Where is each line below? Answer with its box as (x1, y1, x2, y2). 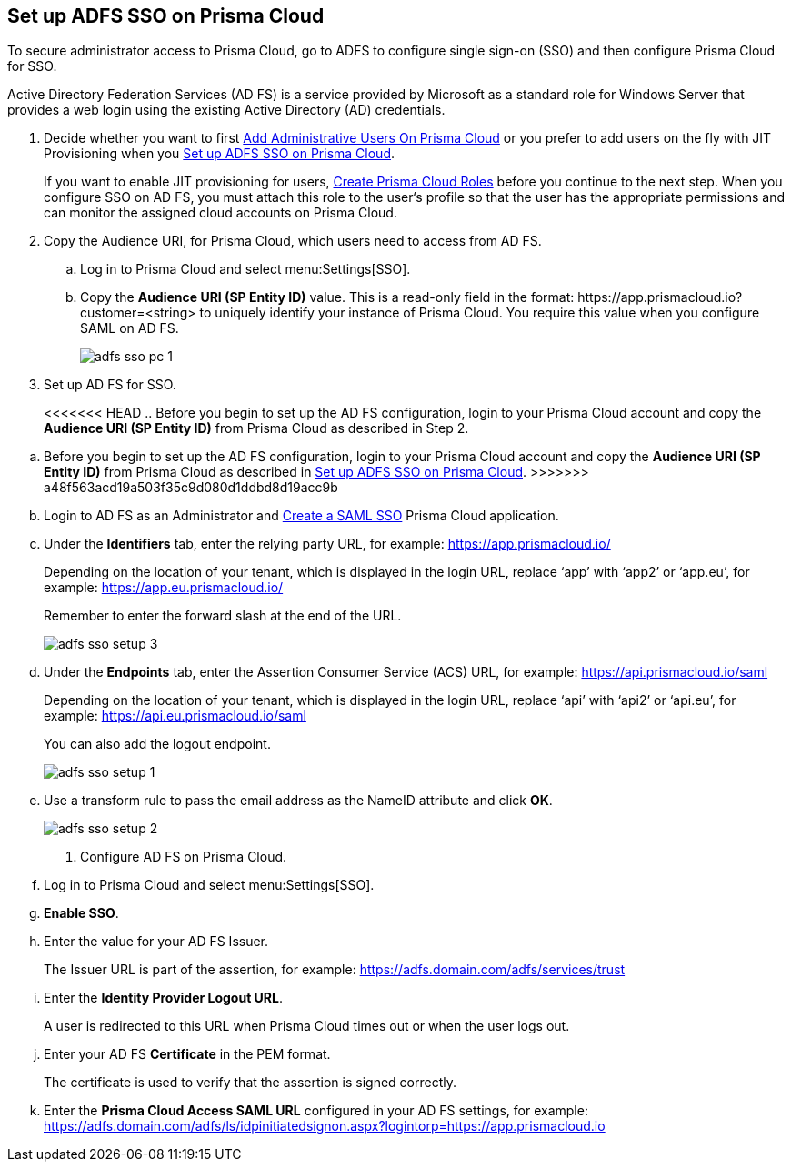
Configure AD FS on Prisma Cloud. (80, 849, 287, 865)
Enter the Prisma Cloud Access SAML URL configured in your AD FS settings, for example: (44, 1103, 588, 1119)
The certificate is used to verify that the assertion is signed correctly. (44, 1074, 457, 1091)
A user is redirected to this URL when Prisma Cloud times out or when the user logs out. (44, 1018, 570, 1034)
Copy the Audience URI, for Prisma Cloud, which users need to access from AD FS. (44, 233, 542, 249)
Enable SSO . (44, 905, 119, 922)
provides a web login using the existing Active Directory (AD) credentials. (7, 102, 446, 118)
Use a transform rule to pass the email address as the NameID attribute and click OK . (44, 792, 553, 809)
